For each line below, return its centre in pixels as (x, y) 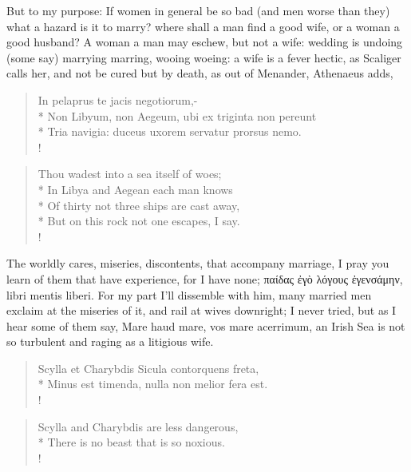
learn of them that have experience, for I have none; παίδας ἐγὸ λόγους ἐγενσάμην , (205, 278)
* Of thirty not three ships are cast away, (139, 205)
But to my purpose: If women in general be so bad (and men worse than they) (198, 10)
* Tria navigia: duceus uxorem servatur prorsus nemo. (170, 131)
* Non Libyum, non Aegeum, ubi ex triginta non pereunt (177, 115)
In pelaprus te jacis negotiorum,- (118, 99)
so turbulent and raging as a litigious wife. (110, 341)
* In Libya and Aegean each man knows (135, 189)
